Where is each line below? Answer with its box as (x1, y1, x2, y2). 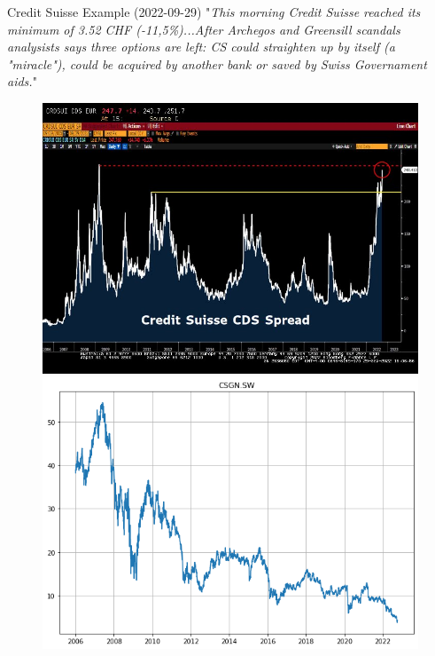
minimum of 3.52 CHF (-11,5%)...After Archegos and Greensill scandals (7, 20, 400, 38)
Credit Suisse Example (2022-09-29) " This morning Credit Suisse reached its (7, 3, 421, 20)
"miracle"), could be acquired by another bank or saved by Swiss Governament (7, 54, 427, 73)
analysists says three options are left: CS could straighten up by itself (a (7, 37, 395, 56)
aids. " (7, 72, 37, 91)
